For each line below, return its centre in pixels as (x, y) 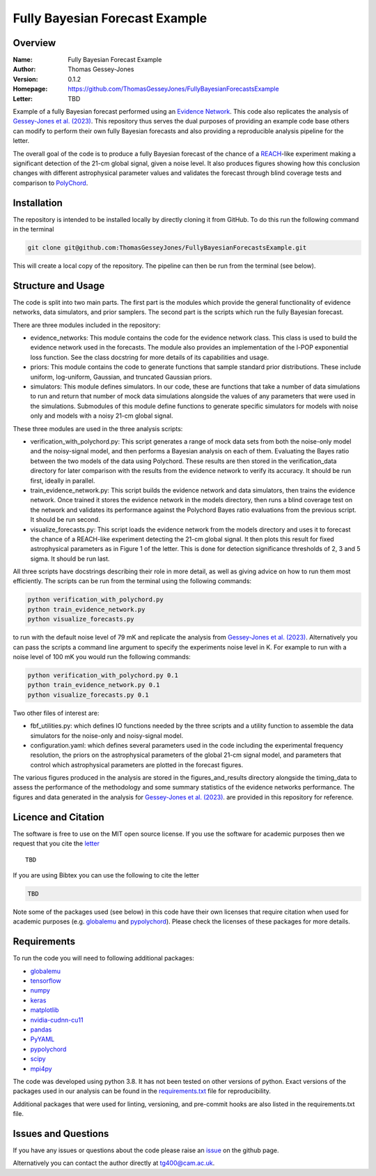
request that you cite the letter (56, 843)
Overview (34, 43)
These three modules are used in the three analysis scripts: (98, 428)
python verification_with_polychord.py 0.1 (103, 675)
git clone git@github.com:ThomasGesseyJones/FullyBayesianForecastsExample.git (167, 248)
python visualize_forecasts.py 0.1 (88, 695)
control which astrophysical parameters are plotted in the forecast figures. (137, 764)
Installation (38, 203)
